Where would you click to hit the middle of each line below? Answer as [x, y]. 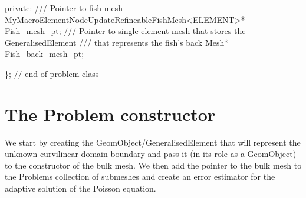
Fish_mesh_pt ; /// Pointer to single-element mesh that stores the [125, 31]
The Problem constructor [110, 114]
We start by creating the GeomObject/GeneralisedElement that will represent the [153, 142]
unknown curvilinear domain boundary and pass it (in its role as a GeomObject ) [151, 154]
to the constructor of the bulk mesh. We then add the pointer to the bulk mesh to [153, 165]
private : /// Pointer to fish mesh [64, 8]
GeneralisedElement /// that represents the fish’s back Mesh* [117, 42]
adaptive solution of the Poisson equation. [80, 188]
